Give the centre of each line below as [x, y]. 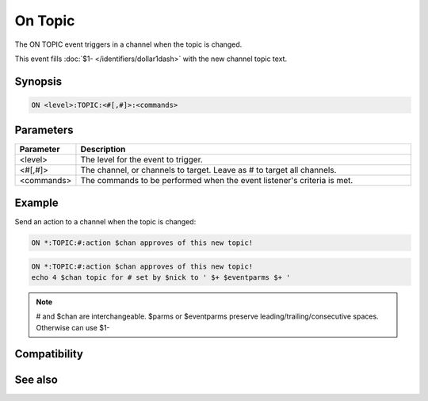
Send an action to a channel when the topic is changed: [105, 221]
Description [103, 149]
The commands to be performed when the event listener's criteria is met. [217, 181]
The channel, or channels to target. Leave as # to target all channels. [208, 170]
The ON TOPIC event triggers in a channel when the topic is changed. [128, 44]
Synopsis [38, 81]
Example [36, 202]
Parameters [44, 130]
